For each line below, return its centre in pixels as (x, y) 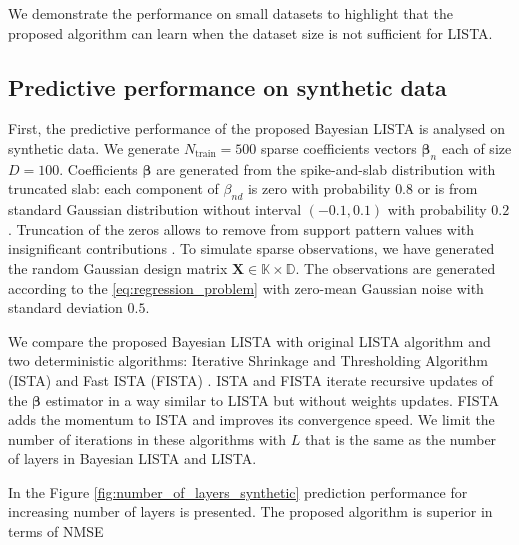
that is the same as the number (400, 438)
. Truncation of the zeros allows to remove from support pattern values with (241, 228)
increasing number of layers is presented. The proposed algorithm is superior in (250, 511)
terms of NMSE (56, 531)
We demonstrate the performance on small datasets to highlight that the (230, 13)
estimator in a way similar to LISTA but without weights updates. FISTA (272, 399)
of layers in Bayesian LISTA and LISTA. (132, 458)
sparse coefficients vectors (338, 147)
